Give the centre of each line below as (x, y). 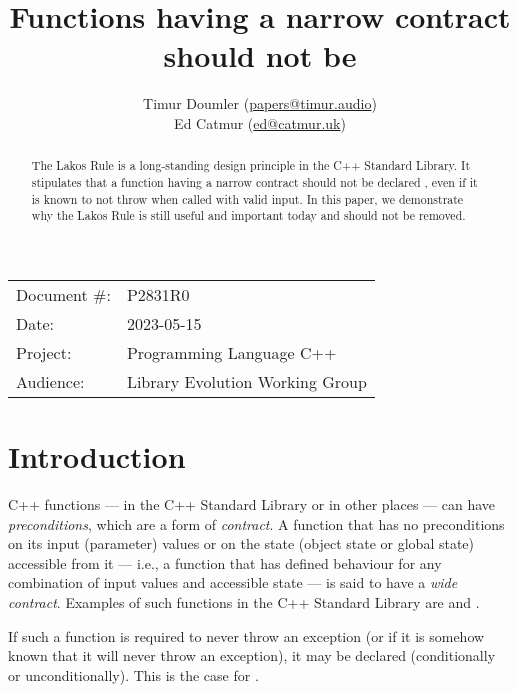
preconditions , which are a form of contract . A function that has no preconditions (256, 523)
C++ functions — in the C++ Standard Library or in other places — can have (252, 504)
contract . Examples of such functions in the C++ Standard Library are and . (244, 602)
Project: (44, 352)
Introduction (97, 456)
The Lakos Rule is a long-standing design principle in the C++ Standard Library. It (251, 165)
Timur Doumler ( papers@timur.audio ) (260, 103)
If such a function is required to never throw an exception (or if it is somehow (246, 635)
